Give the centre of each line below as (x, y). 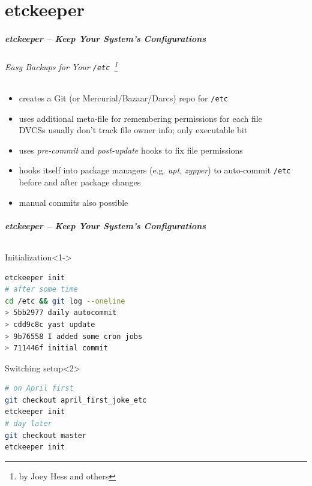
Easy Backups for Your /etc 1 (61, 65)
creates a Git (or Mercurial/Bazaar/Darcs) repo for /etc (123, 97)
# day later (28, 424)
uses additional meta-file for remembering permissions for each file (140, 118)
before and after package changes (80, 181)
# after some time (41, 289)
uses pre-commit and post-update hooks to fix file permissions (131, 150)
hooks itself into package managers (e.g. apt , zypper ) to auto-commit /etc (155, 170)
